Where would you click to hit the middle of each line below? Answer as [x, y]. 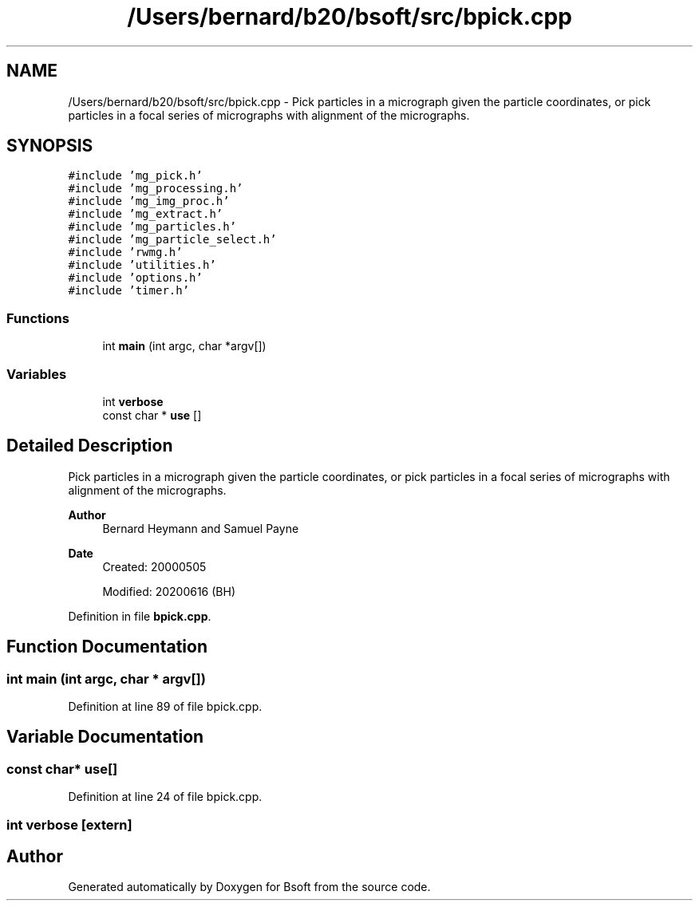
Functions [38, 318]
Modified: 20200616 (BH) [169, 591]
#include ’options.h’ [135, 278]
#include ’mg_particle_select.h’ [172, 240]
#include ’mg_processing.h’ [156, 189]
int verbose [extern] [69, 824]
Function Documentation [107, 647]
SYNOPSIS [50, 146]
